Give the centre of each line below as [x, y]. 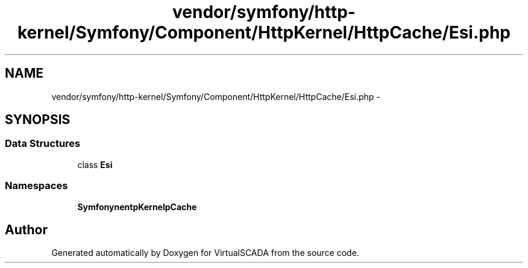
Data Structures [43, 144]
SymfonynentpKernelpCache [137, 207]
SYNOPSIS [38, 120]
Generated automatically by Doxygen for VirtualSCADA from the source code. [205, 253]
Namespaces [36, 186]
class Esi [95, 164]
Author [26, 229]
